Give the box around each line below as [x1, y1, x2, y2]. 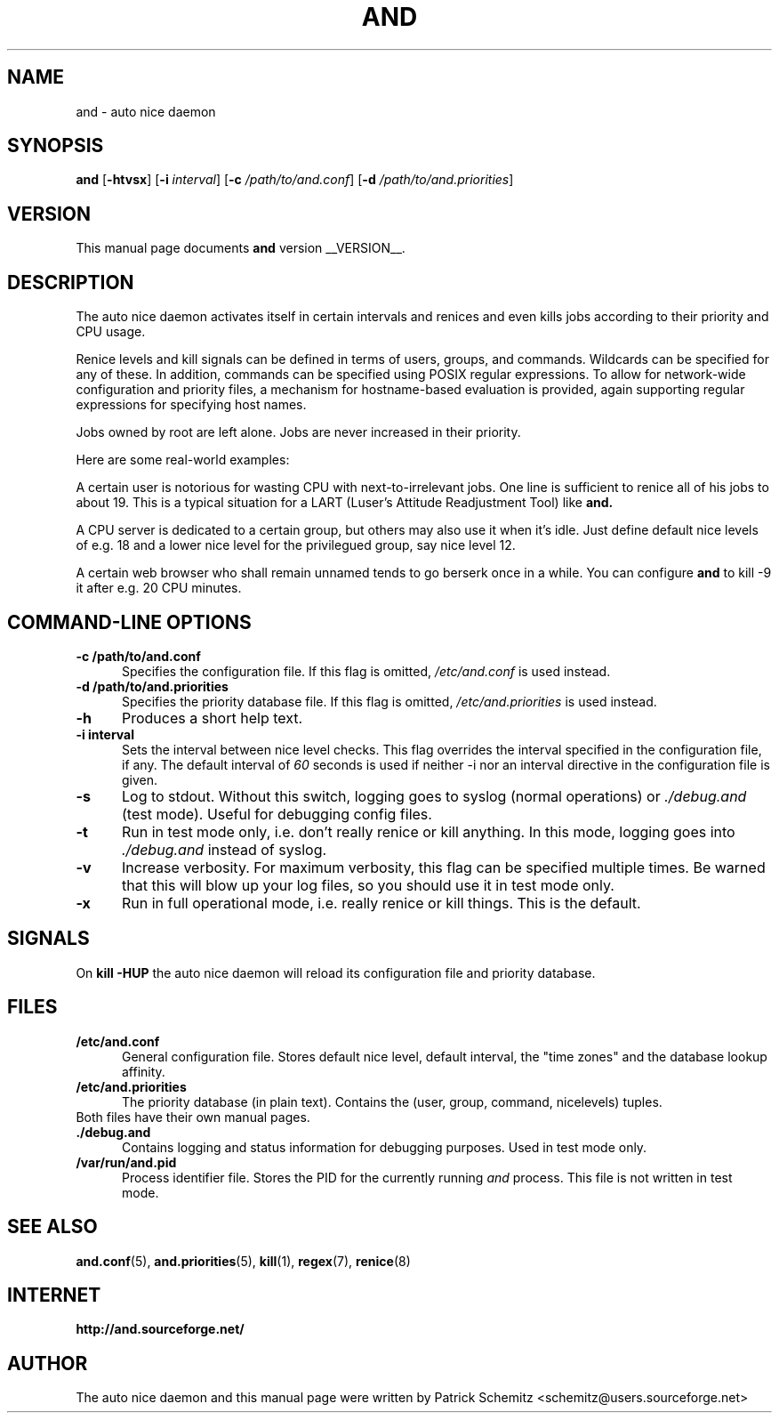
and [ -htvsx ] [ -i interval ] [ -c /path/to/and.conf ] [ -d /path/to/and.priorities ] [76, 172, 514, 188]
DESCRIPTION [7, 270, 134, 294]
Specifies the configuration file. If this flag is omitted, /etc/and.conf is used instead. [122, 663, 611, 679]
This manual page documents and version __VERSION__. [76, 240, 406, 256]
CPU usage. [76, 324, 146, 340]
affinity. [122, 1063, 165, 1079]
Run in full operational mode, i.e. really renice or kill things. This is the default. [121, 893, 641, 912]
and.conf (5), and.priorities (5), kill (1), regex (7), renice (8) [76, 1253, 411, 1269]
